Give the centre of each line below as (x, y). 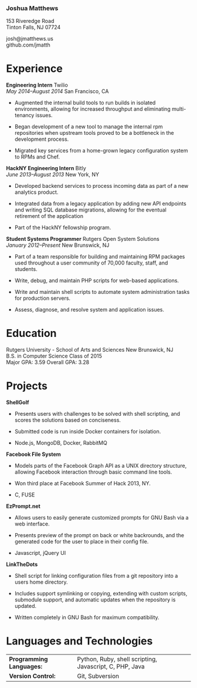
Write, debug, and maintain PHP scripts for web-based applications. (97, 280)
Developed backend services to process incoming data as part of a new (101, 186)
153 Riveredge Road (30, 21)
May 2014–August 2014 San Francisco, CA (57, 91)
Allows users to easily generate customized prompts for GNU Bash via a (101, 518)
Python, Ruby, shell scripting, (117, 659)
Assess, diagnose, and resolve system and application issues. (89, 310)
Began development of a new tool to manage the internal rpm (89, 127)
